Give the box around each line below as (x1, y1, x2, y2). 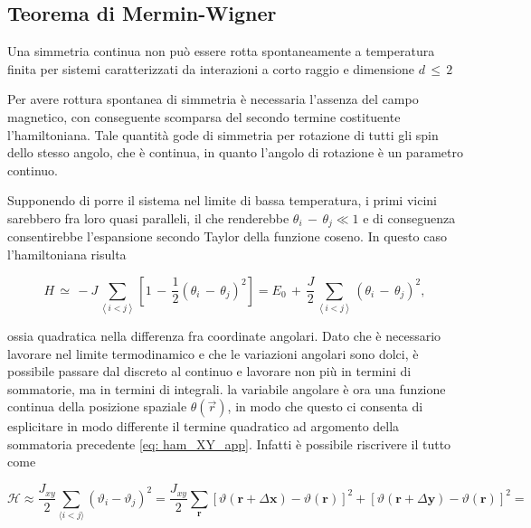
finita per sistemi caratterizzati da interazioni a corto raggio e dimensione (7, 59, 415, 78)
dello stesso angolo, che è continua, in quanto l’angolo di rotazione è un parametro (7, 143, 463, 162)
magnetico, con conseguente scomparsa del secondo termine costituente (7, 107, 401, 126)
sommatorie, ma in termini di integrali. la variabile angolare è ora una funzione (7, 379, 446, 398)
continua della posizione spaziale (7, 397, 187, 416)
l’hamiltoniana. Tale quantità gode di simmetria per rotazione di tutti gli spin (7, 125, 439, 144)
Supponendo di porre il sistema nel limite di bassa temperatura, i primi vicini (7, 191, 437, 210)
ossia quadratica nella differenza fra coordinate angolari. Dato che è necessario (7, 325, 441, 344)
